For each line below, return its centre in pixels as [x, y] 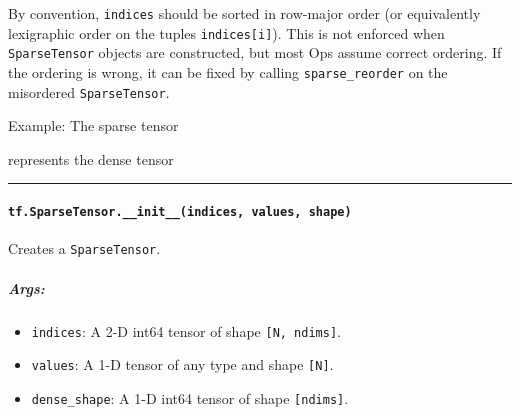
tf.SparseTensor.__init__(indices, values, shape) [180, 212]
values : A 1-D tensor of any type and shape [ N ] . [182, 364]
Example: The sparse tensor [93, 125]
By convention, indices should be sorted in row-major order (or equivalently [244, 13]
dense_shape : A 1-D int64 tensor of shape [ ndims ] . [190, 397]
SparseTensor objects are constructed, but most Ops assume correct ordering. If [255, 52]
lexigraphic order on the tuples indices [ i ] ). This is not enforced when [226, 32]
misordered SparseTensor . [89, 91]
